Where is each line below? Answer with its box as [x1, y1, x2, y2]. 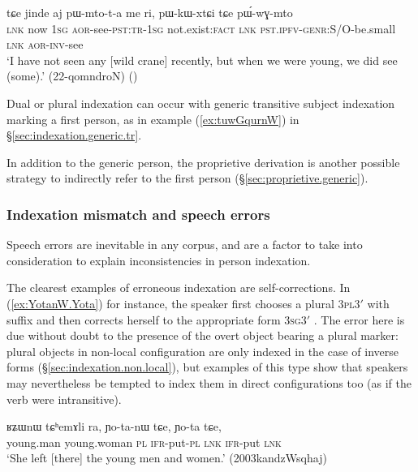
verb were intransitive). [6, 390, 122, 407]
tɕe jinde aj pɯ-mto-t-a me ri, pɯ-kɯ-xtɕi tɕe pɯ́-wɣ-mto [6, 4, 293, 20]
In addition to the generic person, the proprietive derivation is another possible [6, 153, 400, 170]
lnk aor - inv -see [6, 36, 84, 53]
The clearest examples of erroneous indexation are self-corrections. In [6, 279, 351, 296]
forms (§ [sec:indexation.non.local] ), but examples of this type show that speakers [6, 358, 408, 375]
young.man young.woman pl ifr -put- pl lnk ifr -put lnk [6, 433, 282, 450]
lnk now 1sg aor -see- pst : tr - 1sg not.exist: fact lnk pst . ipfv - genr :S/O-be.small [6, 19, 396, 36]
